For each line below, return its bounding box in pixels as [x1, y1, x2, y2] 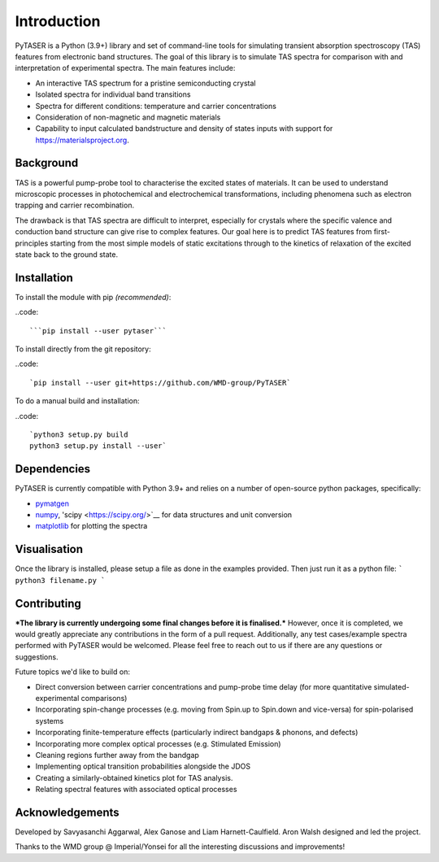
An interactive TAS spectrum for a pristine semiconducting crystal [35, 78, 256, 88]
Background [15, 156, 79, 170]
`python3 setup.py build [29, 429, 128, 439]
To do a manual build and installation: [15, 396, 140, 406]
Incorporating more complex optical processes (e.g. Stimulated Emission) [35, 738, 281, 748]
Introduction [15, 12, 101, 30]
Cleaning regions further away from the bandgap [35, 750, 199, 760]
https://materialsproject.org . [35, 135, 129, 145]
